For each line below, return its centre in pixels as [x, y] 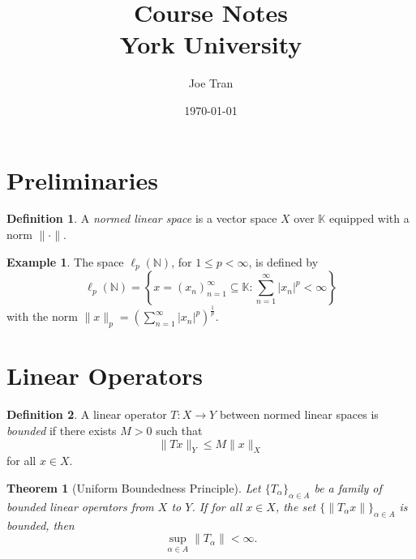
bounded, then [41, 525]
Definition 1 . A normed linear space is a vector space [142, 218]
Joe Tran [211, 83]
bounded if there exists [62, 430]
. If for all [217, 506]
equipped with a [369, 218]
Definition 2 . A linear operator [87, 414]
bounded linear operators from [80, 506]
